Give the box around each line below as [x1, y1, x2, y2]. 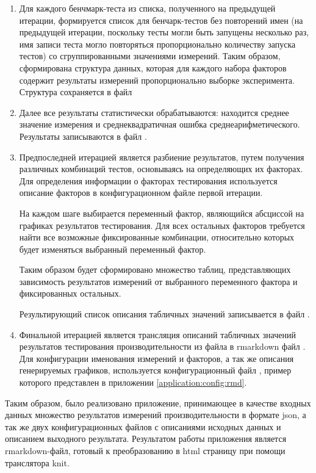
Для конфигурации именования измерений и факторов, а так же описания [19, 352, 294, 364]
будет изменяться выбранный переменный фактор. [19, 242, 206, 255]
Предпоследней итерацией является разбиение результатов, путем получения [19, 150, 304, 163]
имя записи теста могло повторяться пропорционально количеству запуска [19, 37, 296, 50]
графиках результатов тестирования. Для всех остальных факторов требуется [19, 218, 305, 231]
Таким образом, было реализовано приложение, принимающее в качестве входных [5, 396, 311, 409]
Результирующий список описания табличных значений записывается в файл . [19, 308, 310, 320]
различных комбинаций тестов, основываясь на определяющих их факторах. [19, 162, 303, 175]
